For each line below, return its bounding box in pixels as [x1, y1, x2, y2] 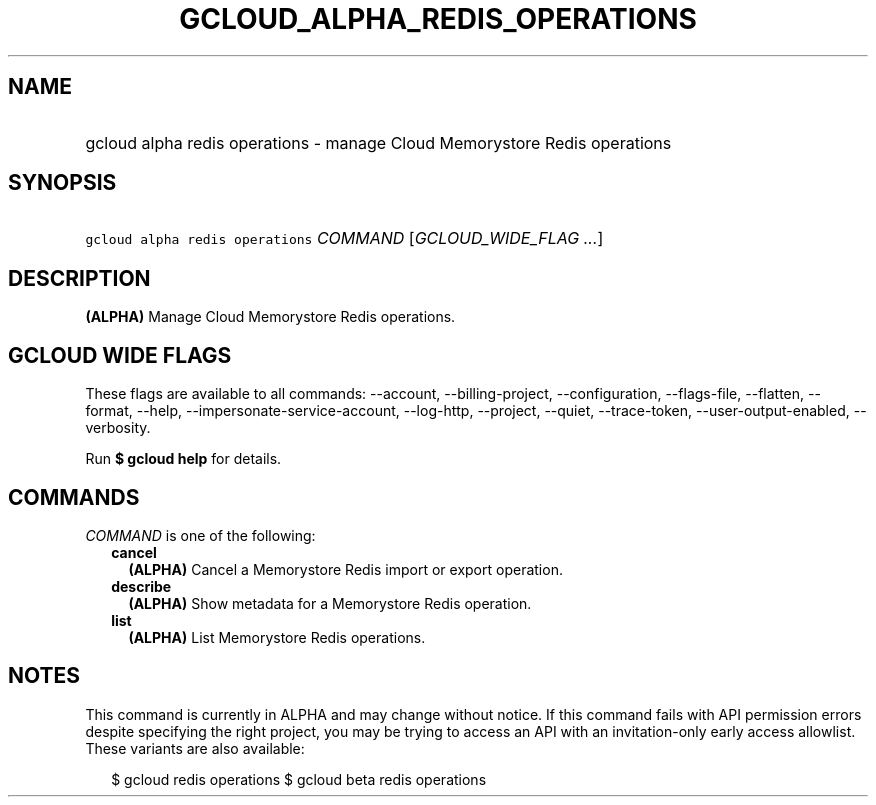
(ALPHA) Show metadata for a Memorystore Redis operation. [128, 594, 532, 612]
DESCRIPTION [8, 265, 151, 291]
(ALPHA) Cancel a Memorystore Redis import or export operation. [128, 560, 563, 578]
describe [111, 577, 172, 595]
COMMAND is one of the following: [85, 526, 316, 544]
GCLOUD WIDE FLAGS [8, 342, 232, 368]
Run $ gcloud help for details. [85, 450, 282, 468]
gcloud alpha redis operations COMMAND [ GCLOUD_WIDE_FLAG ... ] [85, 228, 604, 249]
